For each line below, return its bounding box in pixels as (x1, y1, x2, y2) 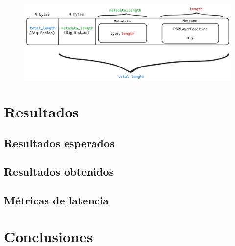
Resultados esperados (4, 135, 115, 150)
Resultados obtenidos (4, 164, 114, 179)
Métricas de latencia (4, 193, 109, 208)
